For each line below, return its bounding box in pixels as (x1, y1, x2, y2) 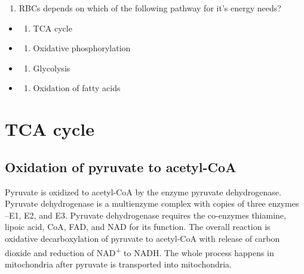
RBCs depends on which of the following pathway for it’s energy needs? (19, 2, 281, 14)
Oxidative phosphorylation (33, 42, 131, 54)
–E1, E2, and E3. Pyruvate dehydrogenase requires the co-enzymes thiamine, (5, 208, 286, 221)
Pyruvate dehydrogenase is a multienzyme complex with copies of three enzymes (5, 197, 299, 210)
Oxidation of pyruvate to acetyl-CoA (5, 157, 237, 176)
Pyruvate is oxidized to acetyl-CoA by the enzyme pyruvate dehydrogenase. (5, 185, 281, 198)
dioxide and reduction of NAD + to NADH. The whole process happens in (5, 244, 274, 259)
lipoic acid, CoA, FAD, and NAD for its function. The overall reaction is (5, 220, 271, 233)
